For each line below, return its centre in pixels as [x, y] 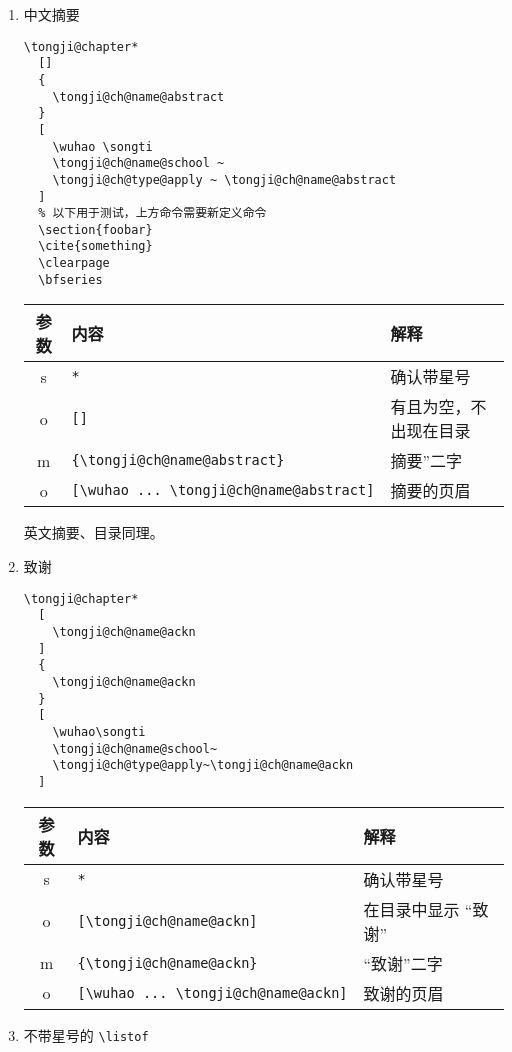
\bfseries [70, 279]
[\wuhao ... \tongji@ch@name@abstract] [223, 490]
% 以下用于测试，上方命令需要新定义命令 [152, 213]
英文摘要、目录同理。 [93, 532]
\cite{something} [95, 246]
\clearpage [74, 263]
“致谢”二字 [403, 963]
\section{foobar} [95, 229]
